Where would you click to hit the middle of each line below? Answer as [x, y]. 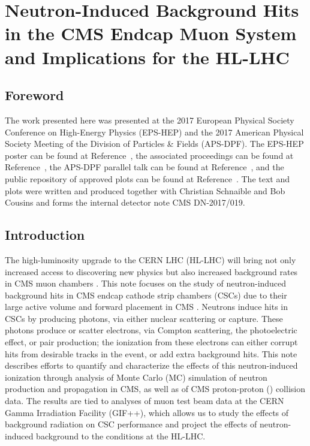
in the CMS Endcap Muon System [151, 33]
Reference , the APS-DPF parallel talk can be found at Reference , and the [145, 167]
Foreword [34, 95]
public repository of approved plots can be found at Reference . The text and [147, 178]
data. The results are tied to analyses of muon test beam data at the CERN [145, 401]
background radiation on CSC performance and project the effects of [131, 424]
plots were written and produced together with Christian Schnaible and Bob [145, 190]
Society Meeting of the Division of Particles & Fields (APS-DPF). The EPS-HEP [154, 144]
